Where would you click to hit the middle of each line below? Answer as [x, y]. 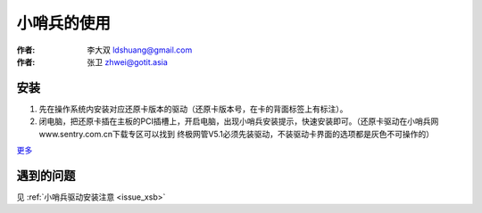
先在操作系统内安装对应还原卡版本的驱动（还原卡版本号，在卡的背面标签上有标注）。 [193, 109]
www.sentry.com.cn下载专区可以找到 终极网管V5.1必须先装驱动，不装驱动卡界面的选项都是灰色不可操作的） [237, 134]
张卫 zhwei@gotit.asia [128, 61]
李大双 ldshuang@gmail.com [140, 50]
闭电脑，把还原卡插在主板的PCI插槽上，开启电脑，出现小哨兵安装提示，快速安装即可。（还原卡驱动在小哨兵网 [239, 121]
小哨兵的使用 [64, 23]
